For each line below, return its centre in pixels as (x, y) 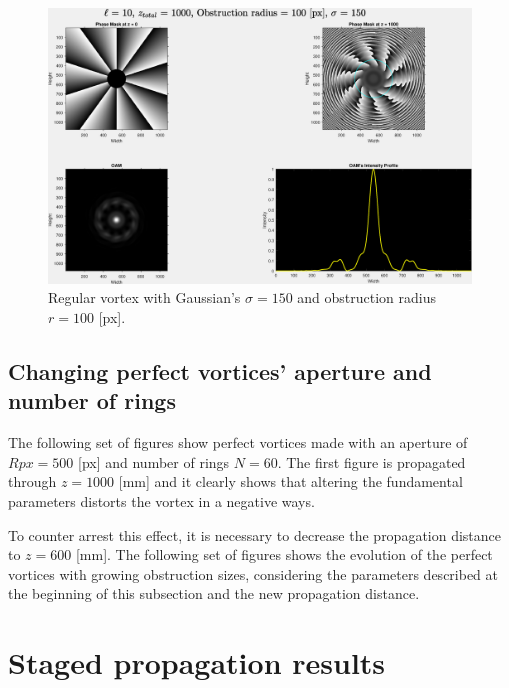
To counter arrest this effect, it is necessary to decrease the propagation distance (255, 534)
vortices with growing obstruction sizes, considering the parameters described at (253, 573)
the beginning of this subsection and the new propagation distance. (214, 593)
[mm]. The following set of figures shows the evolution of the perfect (284, 554)
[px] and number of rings (154, 461)
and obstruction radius (367, 297)
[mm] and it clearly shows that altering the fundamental (290, 481)
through (32, 481)
